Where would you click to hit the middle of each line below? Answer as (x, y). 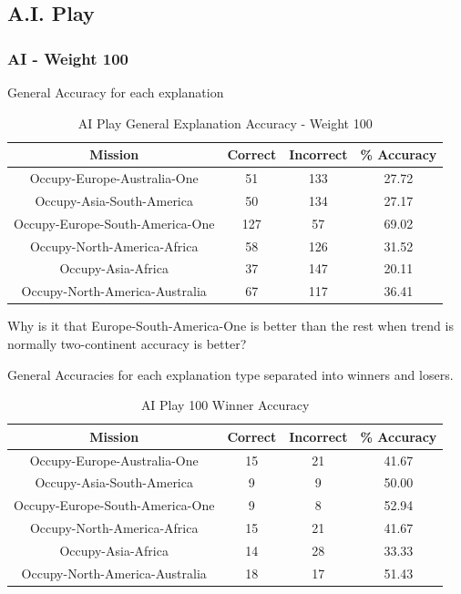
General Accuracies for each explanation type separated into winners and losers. (230, 374)
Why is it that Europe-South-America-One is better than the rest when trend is (230, 326)
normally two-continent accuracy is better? (127, 343)
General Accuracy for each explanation (116, 92)
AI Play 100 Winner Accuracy (225, 405)
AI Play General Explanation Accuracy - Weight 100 (225, 123)
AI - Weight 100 (68, 58)
